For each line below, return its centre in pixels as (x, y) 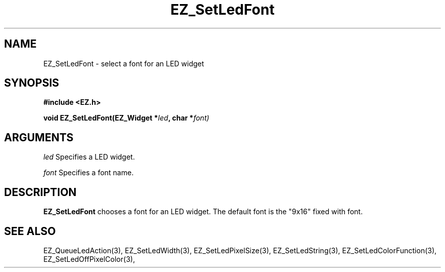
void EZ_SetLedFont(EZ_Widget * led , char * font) (126, 118)
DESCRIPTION (40, 192)
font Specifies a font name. (88, 173)
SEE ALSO (30, 231)
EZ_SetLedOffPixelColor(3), (89, 259)
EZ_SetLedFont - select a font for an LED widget (124, 63)
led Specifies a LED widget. (89, 157)
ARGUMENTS (39, 137)
